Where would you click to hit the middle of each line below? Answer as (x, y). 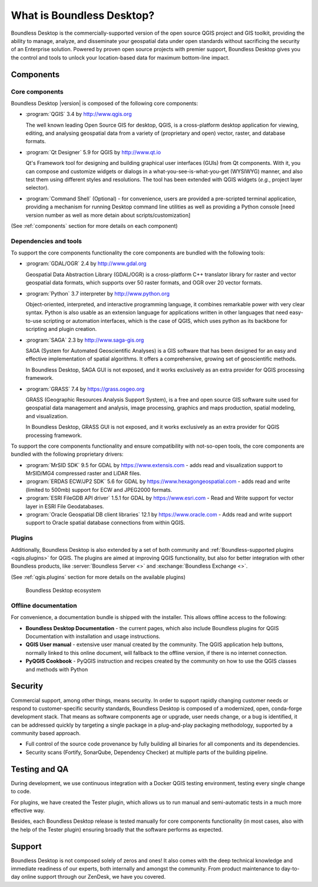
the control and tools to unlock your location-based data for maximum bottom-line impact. (120, 57)
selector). (37, 188)
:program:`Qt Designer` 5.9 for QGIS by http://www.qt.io (93, 152)
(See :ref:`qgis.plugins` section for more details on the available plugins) (98, 577)
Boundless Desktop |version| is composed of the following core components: (105, 103)
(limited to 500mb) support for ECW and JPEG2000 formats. (99, 489)
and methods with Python (57, 669)
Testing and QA (40, 769)
